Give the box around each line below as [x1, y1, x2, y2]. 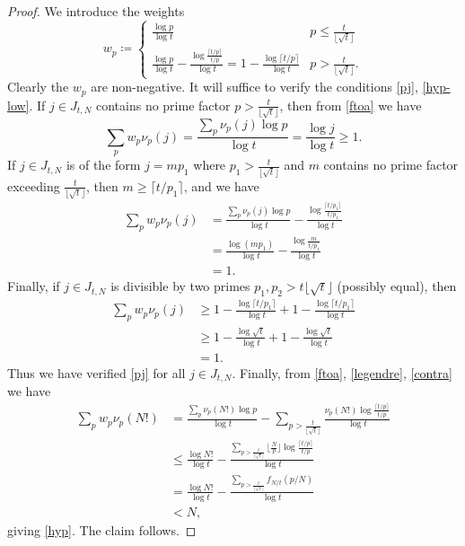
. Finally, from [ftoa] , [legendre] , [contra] [232, 363, 452, 382]
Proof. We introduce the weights [7, 2, 185, 20]
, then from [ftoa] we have [279, 95, 422, 114]
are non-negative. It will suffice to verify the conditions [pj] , [91, 77, 418, 96]
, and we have [183, 176, 259, 195]
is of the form [66, 155, 141, 174]
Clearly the [7, 77, 69, 96]
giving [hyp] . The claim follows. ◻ [7, 520, 197, 539]
